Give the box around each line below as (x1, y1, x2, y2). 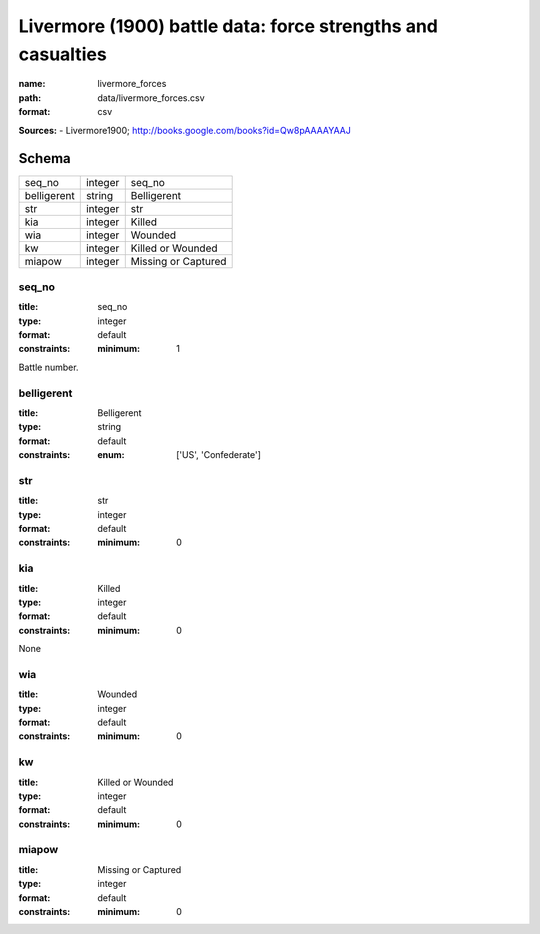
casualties (18, 43, 107, 65)
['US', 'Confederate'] (176, 449, 262, 461)
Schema (18, 150, 72, 167)
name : (18, 78, 46, 90)
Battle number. (18, 361, 79, 373)
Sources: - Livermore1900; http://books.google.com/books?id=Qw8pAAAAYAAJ (18, 124, 352, 136)
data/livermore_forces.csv (97, 91, 205, 104)
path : (18, 91, 42, 104)
